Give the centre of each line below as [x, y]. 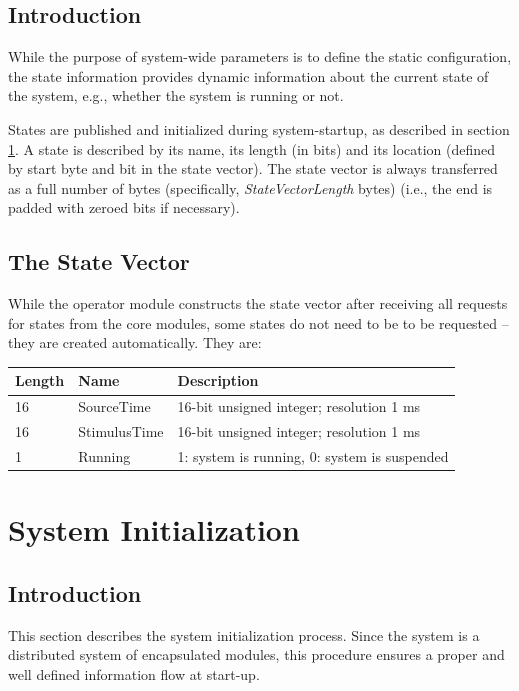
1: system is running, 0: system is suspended [313, 455]
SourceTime [114, 406]
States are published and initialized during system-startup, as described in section [259, 128]
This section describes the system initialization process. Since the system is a [244, 634]
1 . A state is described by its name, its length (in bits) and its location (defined [252, 148]
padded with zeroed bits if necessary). [124, 207]
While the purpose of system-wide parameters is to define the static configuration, [260, 56]
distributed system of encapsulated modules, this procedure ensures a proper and [256, 654]
